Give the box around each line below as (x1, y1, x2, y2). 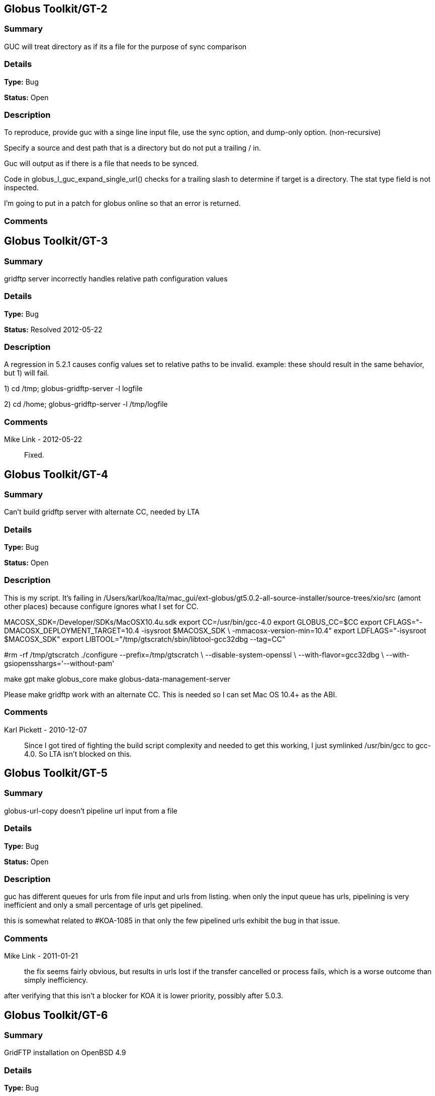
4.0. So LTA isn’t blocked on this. (24, 749, 132, 758)
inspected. (4, 183, 39, 192)
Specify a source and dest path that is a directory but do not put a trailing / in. (4, 143, 261, 153)
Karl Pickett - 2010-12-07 (4, 725, 87, 734)
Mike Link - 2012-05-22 (4, 435, 82, 444)
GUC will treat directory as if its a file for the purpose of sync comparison (4, 42, 247, 51)
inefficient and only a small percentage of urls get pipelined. (4, 901, 203, 910)
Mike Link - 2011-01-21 (4, 952, 78, 961)
